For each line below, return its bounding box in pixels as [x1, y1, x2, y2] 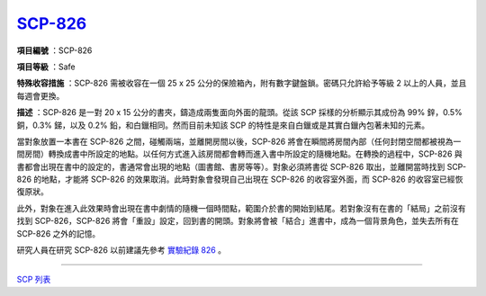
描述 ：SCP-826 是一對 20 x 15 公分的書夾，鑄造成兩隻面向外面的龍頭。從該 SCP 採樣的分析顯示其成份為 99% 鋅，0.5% [16, 107, 463, 118]
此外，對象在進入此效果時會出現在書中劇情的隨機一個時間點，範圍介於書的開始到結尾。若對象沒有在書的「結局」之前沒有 [16, 202, 466, 213]
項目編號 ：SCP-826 [16, 45, 93, 56]
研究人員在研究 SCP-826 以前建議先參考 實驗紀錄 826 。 [16, 245, 227, 256]
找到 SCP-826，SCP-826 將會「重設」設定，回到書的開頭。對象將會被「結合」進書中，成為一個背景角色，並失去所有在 [16, 216, 459, 227]
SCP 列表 [16, 274, 51, 285]
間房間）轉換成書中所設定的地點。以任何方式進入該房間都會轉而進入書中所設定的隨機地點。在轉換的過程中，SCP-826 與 [16, 148, 463, 159]
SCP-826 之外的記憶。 [16, 228, 101, 238]
